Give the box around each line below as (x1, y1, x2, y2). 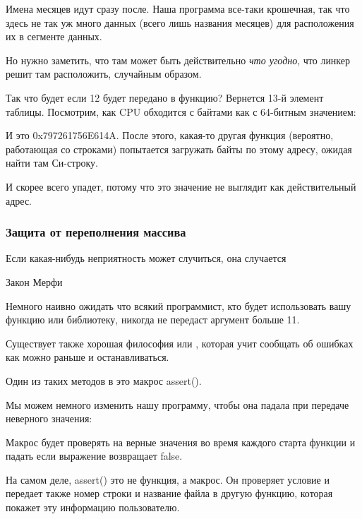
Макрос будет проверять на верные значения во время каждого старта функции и (6, 434, 356, 449)
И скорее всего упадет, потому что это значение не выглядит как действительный (6, 179, 356, 193)
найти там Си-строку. (6, 155, 98, 170)
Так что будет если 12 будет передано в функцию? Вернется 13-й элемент (6, 90, 324, 105)
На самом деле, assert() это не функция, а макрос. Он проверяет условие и (6, 472, 330, 487)
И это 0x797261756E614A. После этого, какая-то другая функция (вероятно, (6, 128, 334, 143)
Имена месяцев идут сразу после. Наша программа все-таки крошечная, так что (6, 1, 350, 16)
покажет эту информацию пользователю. (6, 500, 180, 515)
